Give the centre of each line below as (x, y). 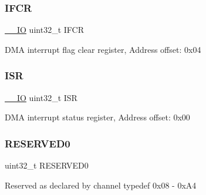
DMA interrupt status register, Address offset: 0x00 (97, 117)
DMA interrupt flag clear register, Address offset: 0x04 (103, 49)
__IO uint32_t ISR (41, 97)
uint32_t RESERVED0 (47, 165)
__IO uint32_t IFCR (44, 30)
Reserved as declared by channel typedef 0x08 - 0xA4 (101, 185)
